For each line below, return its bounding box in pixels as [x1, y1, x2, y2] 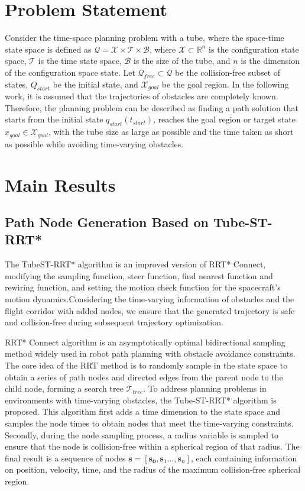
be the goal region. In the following [161, 77, 289, 90]
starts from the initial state [5, 113, 103, 125]
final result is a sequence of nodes [5, 451, 126, 464]
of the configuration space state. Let [5, 66, 135, 78]
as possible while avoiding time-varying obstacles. [5, 137, 184, 150]
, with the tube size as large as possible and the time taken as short [48, 125, 294, 138]
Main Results [5, 172, 116, 196]
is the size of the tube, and [134, 54, 231, 67]
